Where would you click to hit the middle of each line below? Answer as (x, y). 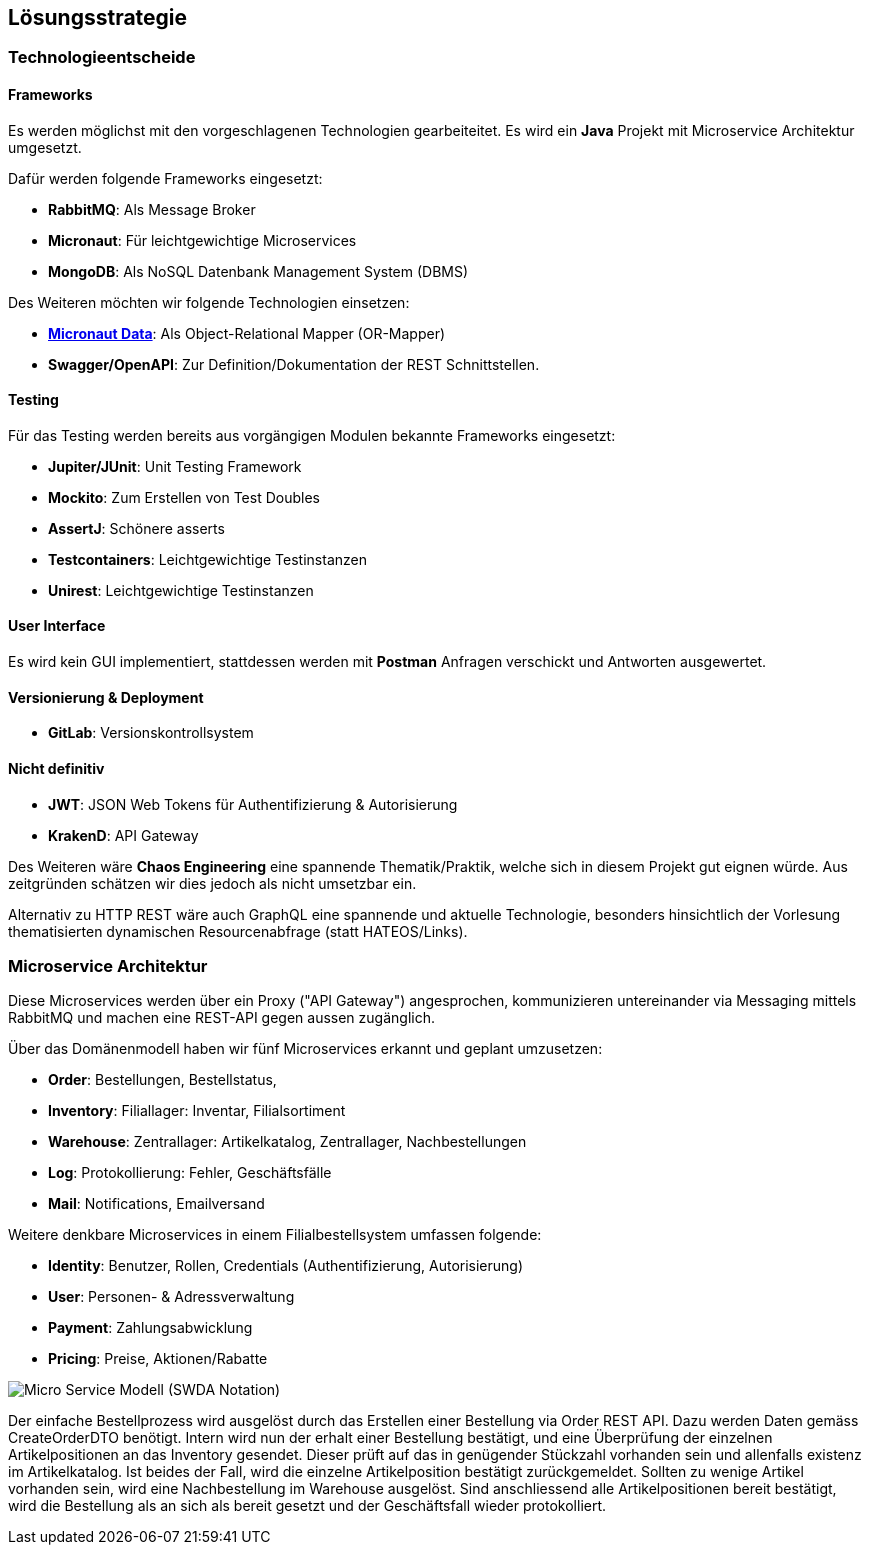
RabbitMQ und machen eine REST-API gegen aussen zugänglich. (221, 1018)
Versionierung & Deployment (106, 697)
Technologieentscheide (102, 57)
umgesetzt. (45, 147)
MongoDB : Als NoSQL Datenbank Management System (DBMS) (258, 271)
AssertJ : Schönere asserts (136, 528)
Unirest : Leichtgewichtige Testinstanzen (181, 590)
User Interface (57, 626)
